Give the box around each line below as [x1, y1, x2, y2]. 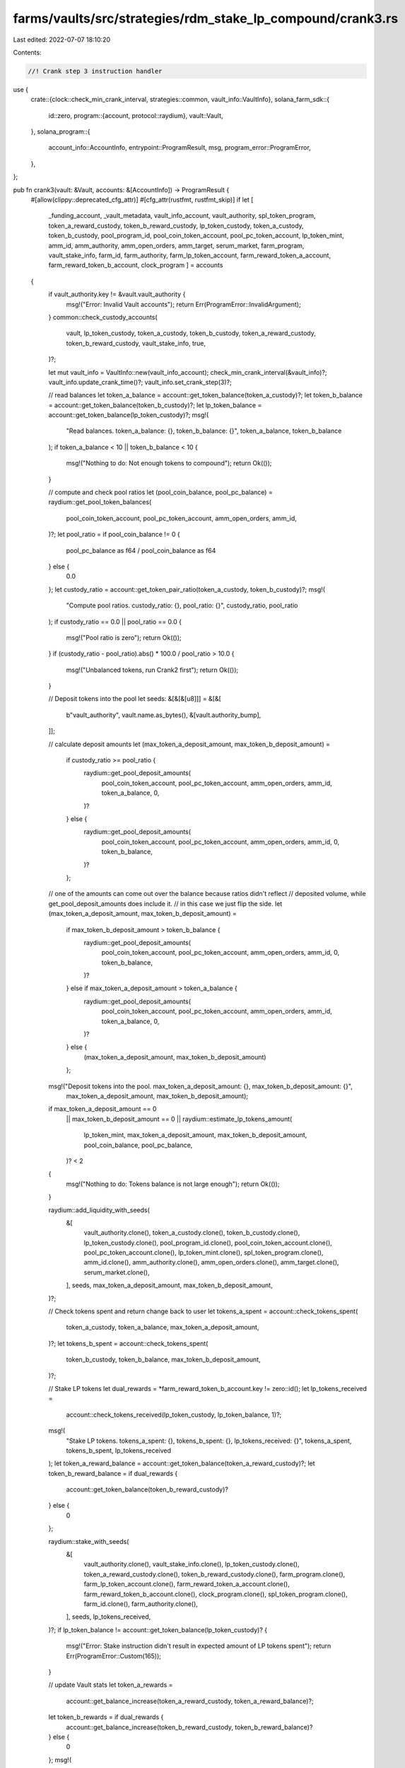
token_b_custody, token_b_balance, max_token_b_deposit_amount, [66, 1355, 261, 1364]
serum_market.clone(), [83, 1268, 150, 1276]
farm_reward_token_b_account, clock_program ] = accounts [48, 261, 223, 269]
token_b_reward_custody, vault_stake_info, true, [66, 339, 206, 347]
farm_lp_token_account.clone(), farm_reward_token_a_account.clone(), [83, 1580, 290, 1588]
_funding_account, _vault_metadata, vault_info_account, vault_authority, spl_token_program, [48, 211, 316, 220]
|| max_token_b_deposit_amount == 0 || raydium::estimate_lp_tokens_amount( [66, 1115, 293, 1123]
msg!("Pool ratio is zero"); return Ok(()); [66, 633, 182, 641]
